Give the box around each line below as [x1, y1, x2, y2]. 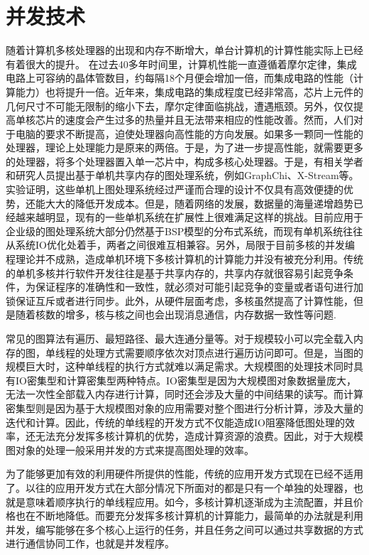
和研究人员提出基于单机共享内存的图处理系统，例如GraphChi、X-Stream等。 [6, 168, 359, 183]
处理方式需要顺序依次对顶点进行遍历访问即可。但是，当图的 [84, 345, 363, 360]
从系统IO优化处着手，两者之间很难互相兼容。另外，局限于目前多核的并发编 [6, 237, 355, 252]
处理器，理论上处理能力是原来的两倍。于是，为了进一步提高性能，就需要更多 [6, 140, 363, 155]
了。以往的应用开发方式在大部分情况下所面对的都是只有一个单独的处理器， [6, 480, 353, 495]
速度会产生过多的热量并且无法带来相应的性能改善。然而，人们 [65, 112, 353, 127]
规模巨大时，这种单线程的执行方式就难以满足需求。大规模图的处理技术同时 [6, 359, 353, 374]
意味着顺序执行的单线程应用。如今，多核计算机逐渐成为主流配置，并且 [25, 494, 353, 509]
